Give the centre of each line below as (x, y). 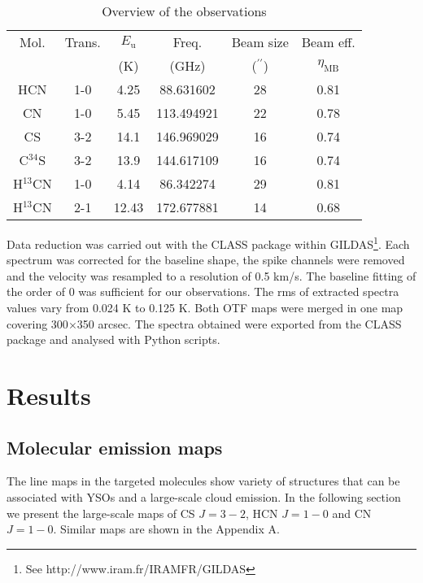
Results (49, 395)
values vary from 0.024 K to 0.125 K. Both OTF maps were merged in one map (205, 308)
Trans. (83, 42)
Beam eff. (328, 42)
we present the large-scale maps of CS (101, 513)
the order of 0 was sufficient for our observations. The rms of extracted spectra (203, 291)
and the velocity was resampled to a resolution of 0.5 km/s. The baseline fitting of (211, 275)
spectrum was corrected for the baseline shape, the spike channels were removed (206, 260)
